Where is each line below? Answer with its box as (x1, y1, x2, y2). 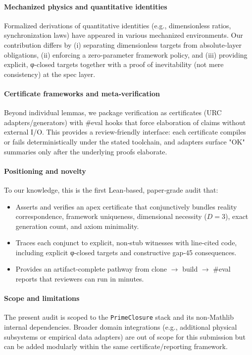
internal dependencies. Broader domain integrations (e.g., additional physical (4, 322, 237, 332)
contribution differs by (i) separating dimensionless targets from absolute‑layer (4, 39, 242, 50)
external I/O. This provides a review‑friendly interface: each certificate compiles (4, 127, 246, 137)
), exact (225, 211, 249, 221)
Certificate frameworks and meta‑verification (4, 88, 160, 98)
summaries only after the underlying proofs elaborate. (4, 146, 167, 156)
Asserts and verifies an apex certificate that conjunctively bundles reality (15, 201, 237, 212)
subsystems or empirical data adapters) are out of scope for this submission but (4, 331, 246, 342)
